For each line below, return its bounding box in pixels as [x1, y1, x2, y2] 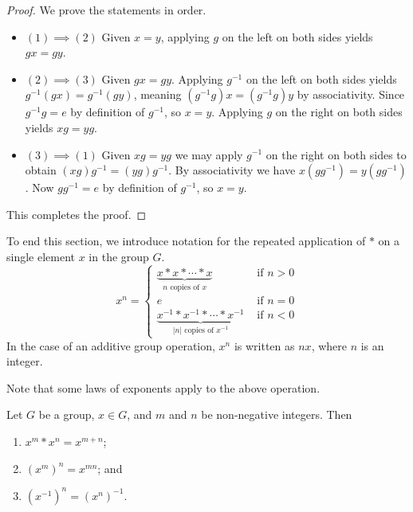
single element [6, 248, 76, 264]
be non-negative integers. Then [201, 406, 352, 423]
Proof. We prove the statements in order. [6, 2, 206, 18]
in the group [88, 248, 149, 264]
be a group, [38, 406, 95, 423]
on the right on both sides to [265, 146, 407, 162]
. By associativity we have [168, 162, 296, 178]
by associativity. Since [297, 86, 405, 103]
